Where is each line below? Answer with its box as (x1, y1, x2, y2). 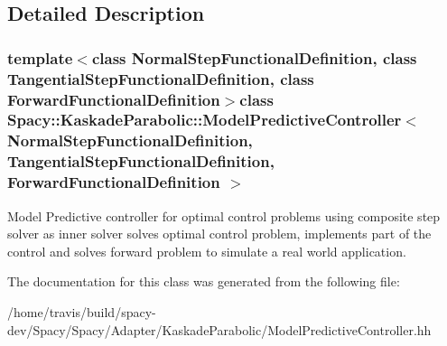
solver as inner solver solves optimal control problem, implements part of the (7, 224, 432, 243)
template (7, 46, 73, 69)
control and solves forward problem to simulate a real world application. (7, 241, 406, 260)
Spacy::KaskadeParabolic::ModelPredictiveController (7, 108, 402, 131)
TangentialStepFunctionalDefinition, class (7, 67, 314, 89)
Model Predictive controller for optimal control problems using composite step (7, 206, 441, 225)
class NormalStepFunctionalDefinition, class (91, 46, 417, 69)
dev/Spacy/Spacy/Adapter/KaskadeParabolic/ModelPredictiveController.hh (7, 320, 432, 339)
